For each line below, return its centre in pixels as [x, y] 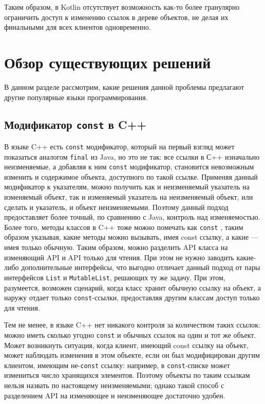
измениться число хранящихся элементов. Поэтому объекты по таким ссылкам [127, 375]
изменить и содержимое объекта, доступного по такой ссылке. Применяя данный [131, 176]
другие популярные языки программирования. [76, 97]
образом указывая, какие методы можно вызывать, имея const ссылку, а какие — [131, 237]
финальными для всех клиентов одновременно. [78, 27]
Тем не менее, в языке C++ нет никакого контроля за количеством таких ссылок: [132, 325]
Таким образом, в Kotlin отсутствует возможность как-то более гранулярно [122, 7]
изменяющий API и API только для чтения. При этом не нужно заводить [119, 257]
